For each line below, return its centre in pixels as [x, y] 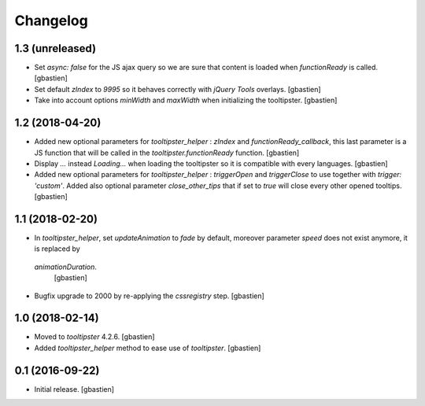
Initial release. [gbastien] [74, 389]
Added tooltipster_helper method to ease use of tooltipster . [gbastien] [148, 348]
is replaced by [57, 249]
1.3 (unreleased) [55, 48]
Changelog [51, 20]
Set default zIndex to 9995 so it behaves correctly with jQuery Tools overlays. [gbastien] [178, 89]
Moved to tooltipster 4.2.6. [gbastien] [94, 337]
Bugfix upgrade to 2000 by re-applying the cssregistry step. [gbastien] [150, 296]
